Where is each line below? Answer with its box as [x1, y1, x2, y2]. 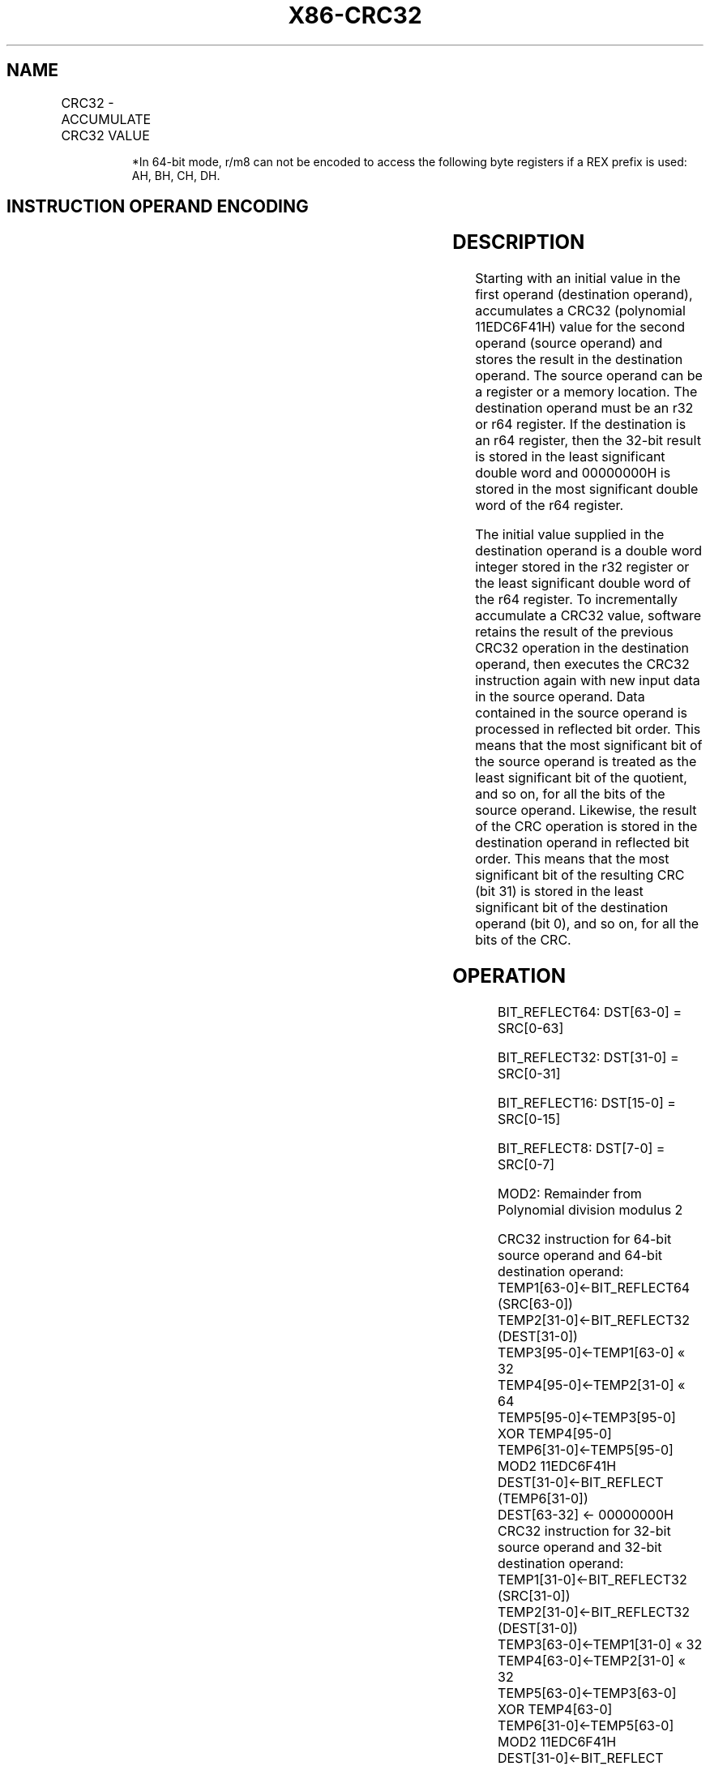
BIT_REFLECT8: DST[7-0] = [498, 1140, 665, 1157]
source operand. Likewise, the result [475, 802, 697, 819]
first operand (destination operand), [475, 286, 693, 303]
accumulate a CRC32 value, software [475, 607, 702, 624]
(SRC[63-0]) [498, 1296, 573, 1313]
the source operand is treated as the [475, 753, 697, 770]
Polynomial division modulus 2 [498, 1202, 683, 1219]
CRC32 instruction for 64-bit [498, 1231, 672, 1248]
